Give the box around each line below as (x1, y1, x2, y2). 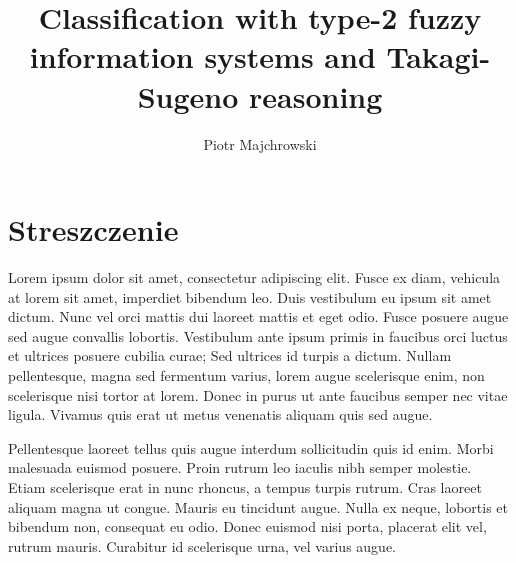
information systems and (29, 36, 376, 77)
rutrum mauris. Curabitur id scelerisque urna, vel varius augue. (8, 535, 396, 556)
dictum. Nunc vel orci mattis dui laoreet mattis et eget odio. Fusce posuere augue (8, 306, 509, 327)
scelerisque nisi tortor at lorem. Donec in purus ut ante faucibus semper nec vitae (8, 384, 508, 405)
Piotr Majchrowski (203, 133, 317, 154)
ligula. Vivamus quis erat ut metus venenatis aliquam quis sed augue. (8, 404, 433, 425)
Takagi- (386, 36, 491, 77)
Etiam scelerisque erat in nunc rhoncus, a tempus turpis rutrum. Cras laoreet (8, 476, 482, 497)
